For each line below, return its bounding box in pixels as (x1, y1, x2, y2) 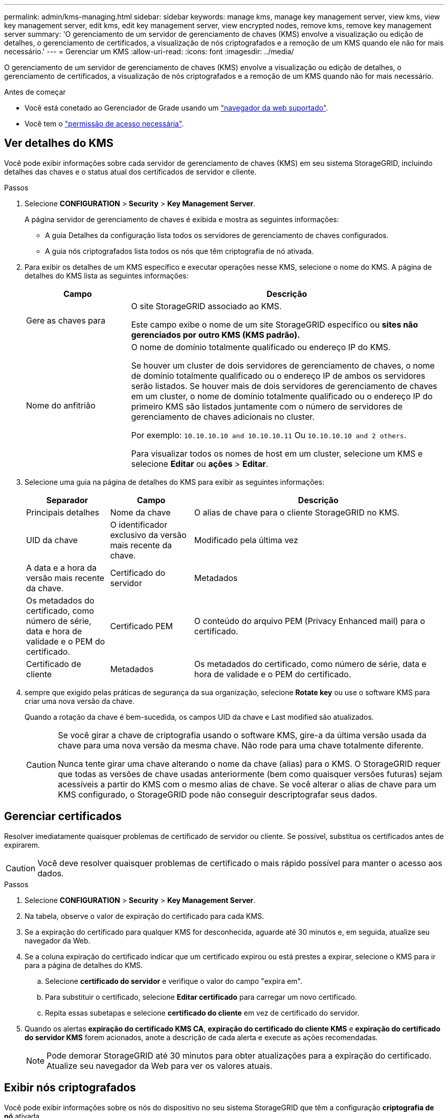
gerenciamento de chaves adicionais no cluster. (131, 411, 315, 422)
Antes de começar (4, 88, 66, 96)
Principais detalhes (26, 507, 100, 518)
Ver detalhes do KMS (4, 137, 114, 150)
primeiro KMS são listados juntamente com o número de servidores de (131, 401, 403, 412)
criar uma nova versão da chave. (25, 696, 135, 705)
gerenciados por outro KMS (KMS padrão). (131, 329, 300, 340)
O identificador (110, 519, 168, 530)
